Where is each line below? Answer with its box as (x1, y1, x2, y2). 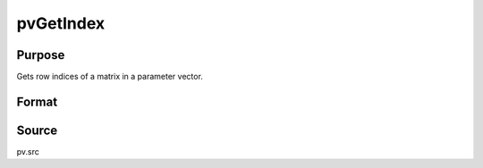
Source (16, 122, 58, 138)
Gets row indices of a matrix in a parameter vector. (16, 71, 203, 82)
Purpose (16, 47, 65, 63)
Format (16, 94, 58, 109)
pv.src (16, 146, 40, 156)
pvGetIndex (16, 13, 106, 33)
